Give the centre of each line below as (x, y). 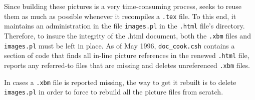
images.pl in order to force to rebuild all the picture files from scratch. (114, 92)
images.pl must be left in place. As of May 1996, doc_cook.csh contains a (119, 45)
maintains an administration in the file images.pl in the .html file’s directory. (124, 26)
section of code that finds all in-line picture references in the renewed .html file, (127, 55)
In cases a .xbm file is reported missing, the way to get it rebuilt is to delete (120, 82)
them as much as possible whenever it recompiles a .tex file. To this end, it (120, 16)
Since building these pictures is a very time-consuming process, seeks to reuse (123, 6)
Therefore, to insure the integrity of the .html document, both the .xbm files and (127, 35)
